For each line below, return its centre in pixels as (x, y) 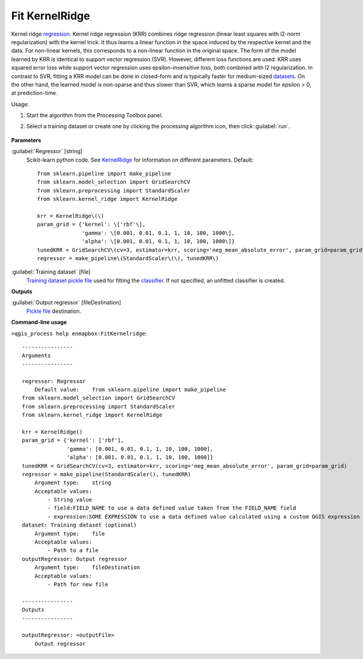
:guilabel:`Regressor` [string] (47, 151)
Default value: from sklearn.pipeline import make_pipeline (130, 389)
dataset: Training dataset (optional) (80, 525)
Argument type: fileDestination (87, 568)
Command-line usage (39, 322)
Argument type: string (73, 483)
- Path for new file (78, 584)
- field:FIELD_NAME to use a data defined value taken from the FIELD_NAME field (172, 508)
